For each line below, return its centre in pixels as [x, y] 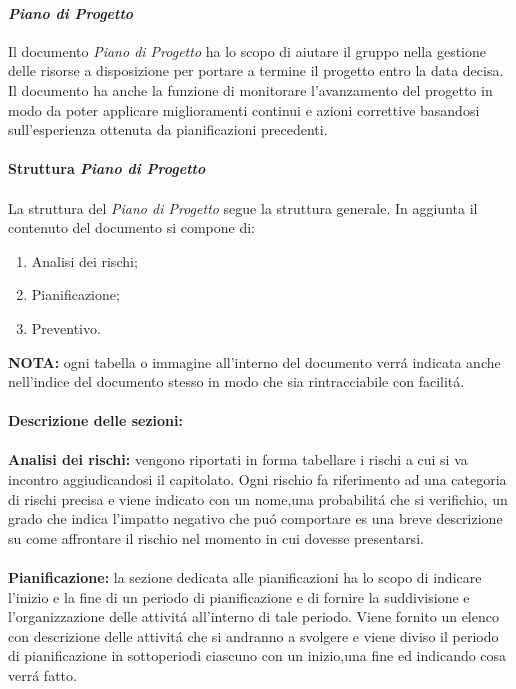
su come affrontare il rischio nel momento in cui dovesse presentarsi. [216, 537]
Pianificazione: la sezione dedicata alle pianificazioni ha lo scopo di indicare [245, 577]
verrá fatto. [42, 675]
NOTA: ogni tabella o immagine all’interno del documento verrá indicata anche [254, 361]
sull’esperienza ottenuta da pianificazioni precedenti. [168, 129]
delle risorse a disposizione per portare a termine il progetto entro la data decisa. [256, 70]
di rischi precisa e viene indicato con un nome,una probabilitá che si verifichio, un [258, 498]
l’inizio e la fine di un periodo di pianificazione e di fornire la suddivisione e [239, 596]
